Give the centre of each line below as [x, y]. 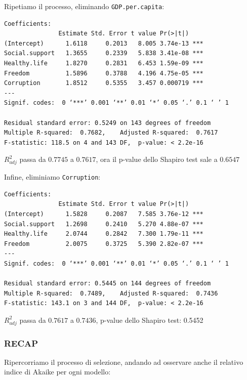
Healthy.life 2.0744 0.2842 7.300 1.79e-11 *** [104, 234]
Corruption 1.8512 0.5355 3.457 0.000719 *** [104, 83]
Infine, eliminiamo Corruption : [52, 177]
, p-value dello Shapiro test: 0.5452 [150, 320]
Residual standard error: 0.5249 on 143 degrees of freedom [108, 123]
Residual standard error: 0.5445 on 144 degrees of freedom [108, 284]
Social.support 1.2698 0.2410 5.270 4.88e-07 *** [104, 224]
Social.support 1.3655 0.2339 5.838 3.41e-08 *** [104, 53]
